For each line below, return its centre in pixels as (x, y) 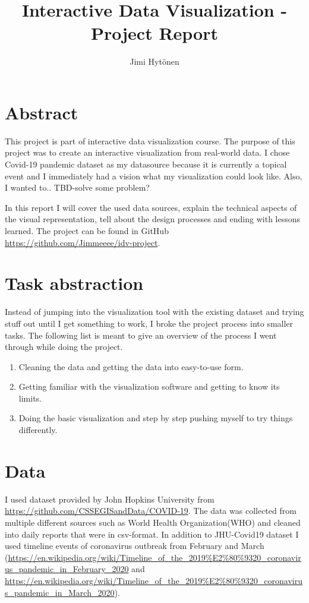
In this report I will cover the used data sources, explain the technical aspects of (151, 207)
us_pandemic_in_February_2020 (67, 569)
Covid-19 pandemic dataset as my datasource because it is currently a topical (146, 164)
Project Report (154, 33)
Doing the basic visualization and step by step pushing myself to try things (156, 418)
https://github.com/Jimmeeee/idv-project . (83, 242)
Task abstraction (74, 283)
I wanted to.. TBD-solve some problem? (77, 187)
